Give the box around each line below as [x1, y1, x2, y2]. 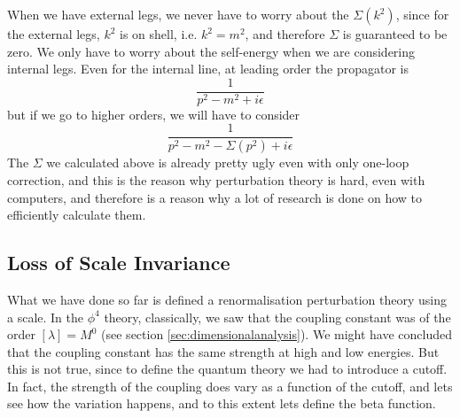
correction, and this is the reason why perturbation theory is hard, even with [7, 170, 425, 189]
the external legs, [7, 25, 100, 43]
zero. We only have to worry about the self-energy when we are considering [7, 42, 416, 60]
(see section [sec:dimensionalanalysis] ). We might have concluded [101, 325, 453, 344]
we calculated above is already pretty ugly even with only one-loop [46, 153, 409, 172]
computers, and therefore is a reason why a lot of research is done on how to [7, 188, 423, 206]
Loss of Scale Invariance [7, 249, 230, 276]
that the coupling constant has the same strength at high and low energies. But [7, 342, 440, 360]
